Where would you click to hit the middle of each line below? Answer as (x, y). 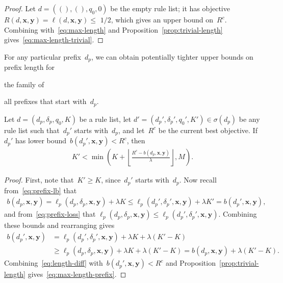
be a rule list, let (105, 119)
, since (111, 180)
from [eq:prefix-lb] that (41, 190)
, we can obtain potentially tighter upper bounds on (172, 56)
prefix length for (29, 67)
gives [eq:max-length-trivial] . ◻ (54, 40)
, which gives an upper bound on (162, 19)
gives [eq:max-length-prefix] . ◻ (77, 274)
